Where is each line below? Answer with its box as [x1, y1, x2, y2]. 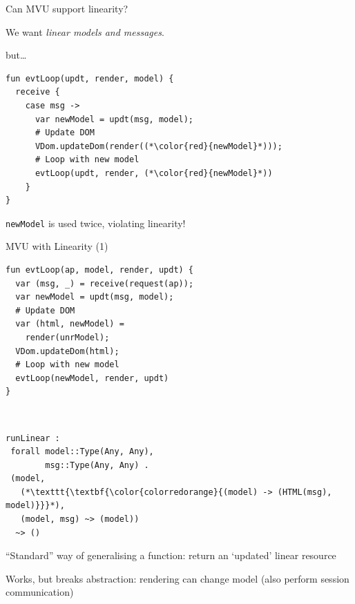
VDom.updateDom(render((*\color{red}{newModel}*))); [35, 141, 282, 151]
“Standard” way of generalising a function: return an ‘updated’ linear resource [6, 548, 336, 563]
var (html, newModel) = [15, 319, 124, 329]
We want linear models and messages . [6, 24, 164, 39]
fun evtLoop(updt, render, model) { [6, 73, 174, 84]
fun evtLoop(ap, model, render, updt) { [6, 264, 194, 275]
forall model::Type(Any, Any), [10, 447, 154, 457]
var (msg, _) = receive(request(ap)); [15, 278, 194, 289]
